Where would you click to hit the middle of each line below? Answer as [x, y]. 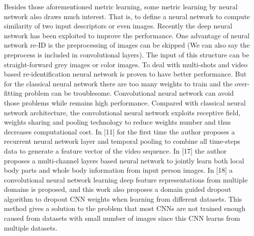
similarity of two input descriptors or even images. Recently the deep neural [118, 26]
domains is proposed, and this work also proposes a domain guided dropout [118, 189]
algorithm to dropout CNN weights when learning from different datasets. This [123, 198]
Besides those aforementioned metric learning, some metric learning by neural [121, 6]
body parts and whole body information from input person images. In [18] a [118, 170]
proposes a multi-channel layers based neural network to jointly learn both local [124, 160]
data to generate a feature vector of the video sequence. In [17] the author [115, 150]
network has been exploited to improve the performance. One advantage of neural [127, 35]
